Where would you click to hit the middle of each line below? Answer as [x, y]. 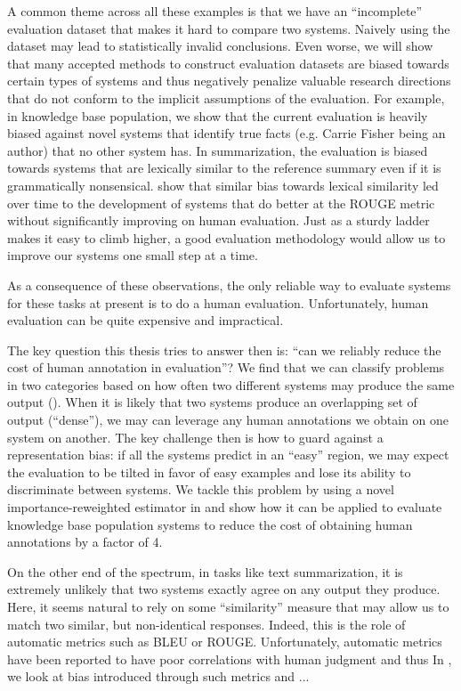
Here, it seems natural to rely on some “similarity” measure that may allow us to [228, 606]
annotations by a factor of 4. [85, 542]
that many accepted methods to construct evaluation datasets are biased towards [228, 63]
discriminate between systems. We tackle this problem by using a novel [201, 489]
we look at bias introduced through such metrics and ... [158, 676]
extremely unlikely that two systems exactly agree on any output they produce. [224, 589]
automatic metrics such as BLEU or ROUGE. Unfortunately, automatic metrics [225, 642]
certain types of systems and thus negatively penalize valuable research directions [229, 81]
